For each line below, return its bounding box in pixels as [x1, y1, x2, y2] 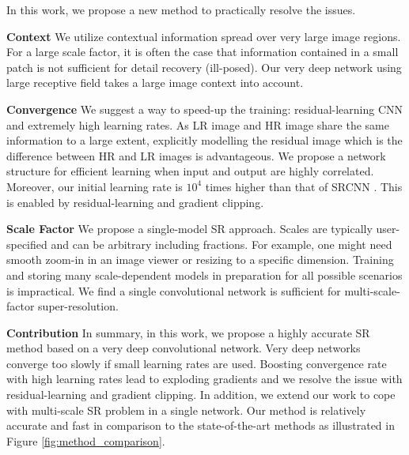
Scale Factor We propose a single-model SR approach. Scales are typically [6, 220, 373, 237]
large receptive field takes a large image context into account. [6, 74, 304, 91]
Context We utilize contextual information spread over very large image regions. [6, 28, 401, 44]
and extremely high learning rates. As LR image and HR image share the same [6, 116, 389, 133]
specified [6, 235, 47, 252]
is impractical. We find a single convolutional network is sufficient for [6, 282, 341, 299]
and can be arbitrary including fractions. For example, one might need [51, 235, 392, 252]
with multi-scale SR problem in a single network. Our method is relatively [6, 401, 366, 418]
